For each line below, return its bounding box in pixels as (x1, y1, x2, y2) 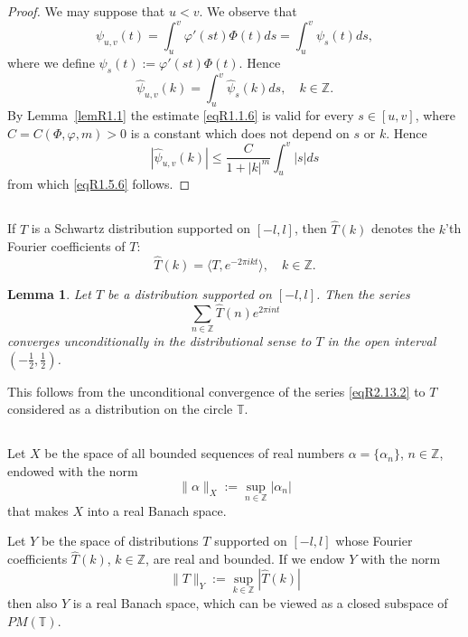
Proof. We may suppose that (7, 2, 165, 20)
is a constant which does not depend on (130, 123, 350, 142)
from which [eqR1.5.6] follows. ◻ (7, 174, 191, 193)
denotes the (371, 219, 435, 238)
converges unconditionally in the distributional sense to (7, 332, 312, 351)
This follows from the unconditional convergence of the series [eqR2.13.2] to (7, 381, 426, 400)
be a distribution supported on (108, 285, 272, 304)
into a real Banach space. (87, 501, 227, 520)
